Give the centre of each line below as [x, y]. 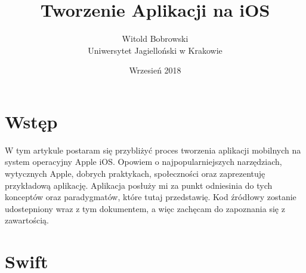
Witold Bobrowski [155, 39]
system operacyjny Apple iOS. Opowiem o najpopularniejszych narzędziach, [143, 162]
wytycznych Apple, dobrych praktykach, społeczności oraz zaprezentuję [135, 174]
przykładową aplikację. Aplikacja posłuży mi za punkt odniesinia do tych [139, 185]
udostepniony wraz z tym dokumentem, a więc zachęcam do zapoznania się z [145, 208]
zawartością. [27, 220]
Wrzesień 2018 [155, 70]
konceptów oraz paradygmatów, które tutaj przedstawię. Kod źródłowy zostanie [151, 197]
